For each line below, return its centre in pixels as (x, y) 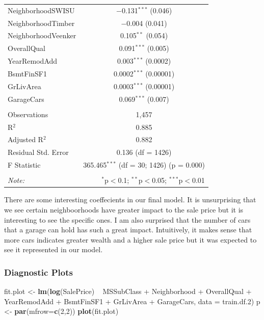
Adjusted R (25, 139)
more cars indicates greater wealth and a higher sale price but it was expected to (130, 239)
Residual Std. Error (38, 152)
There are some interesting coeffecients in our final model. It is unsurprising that (130, 199)
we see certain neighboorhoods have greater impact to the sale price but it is (124, 209)
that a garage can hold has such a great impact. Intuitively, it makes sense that (128, 230)
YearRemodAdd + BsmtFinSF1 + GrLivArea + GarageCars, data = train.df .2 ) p (132, 301)
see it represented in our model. (54, 249)
